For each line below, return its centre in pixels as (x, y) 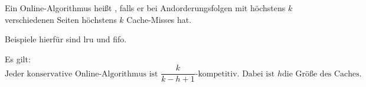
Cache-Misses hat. (159, 19)
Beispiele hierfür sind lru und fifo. (66, 39)
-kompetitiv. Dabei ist (235, 74)
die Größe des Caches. (322, 74)
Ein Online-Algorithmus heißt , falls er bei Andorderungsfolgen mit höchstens (145, 8)
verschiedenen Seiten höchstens (61, 19)
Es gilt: (18, 58)
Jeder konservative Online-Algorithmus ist (81, 74)
